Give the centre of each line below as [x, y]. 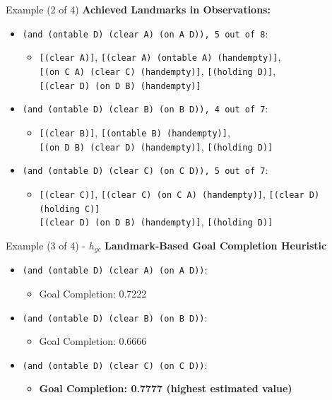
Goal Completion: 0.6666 [93, 341]
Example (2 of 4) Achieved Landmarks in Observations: [138, 9]
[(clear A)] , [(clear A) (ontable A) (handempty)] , [160, 57]
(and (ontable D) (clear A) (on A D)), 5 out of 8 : [145, 33]
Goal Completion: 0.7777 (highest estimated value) [166, 388]
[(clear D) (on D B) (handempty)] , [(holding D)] [156, 222]
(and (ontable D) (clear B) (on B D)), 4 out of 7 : [145, 108]
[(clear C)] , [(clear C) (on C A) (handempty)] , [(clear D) [179, 193]
